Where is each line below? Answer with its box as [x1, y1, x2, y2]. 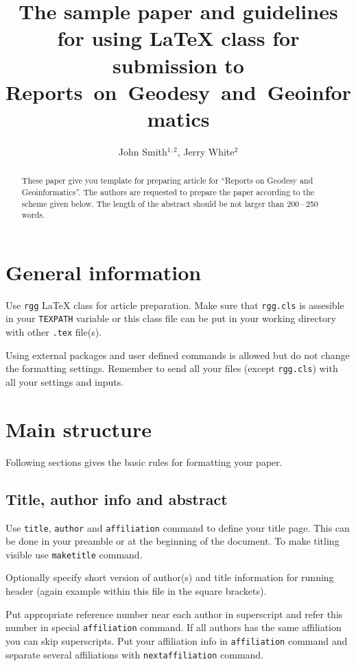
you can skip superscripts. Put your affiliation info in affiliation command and [5, 633, 348, 647]
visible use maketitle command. [5, 547, 143, 561]
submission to [112, 51, 244, 79]
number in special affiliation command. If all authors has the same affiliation [5, 620, 342, 634]
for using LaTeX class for [57, 24, 300, 52]
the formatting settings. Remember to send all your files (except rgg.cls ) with [5, 361, 338, 375]
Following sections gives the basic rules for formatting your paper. [5, 454, 283, 469]
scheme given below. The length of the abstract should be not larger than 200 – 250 [21, 197, 318, 209]
